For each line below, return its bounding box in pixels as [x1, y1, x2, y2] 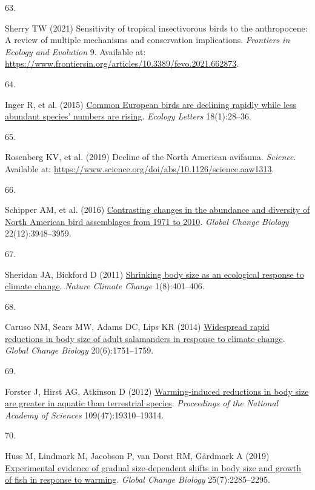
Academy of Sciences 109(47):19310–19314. [5, 408, 164, 421]
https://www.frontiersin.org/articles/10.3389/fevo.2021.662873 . [5, 57, 239, 70]
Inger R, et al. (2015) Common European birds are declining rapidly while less [5, 98, 297, 110]
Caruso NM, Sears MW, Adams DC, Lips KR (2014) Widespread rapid [5, 320, 270, 333]
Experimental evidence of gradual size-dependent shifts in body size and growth [5, 461, 302, 474]
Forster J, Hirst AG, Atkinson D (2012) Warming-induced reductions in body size [5, 384, 309, 397]
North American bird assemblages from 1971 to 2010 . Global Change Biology [5, 215, 289, 227]
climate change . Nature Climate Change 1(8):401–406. [5, 280, 205, 292]
